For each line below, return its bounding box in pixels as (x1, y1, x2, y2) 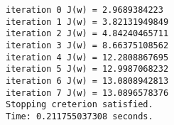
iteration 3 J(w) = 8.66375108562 (6, 40, 169, 50)
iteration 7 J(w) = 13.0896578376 (6, 87, 169, 98)
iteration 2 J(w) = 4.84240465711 (6, 28, 169, 39)
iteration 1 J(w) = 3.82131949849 (6, 16, 169, 27)
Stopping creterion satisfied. (6, 99, 153, 110)
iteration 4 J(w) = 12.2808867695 (6, 52, 169, 62)
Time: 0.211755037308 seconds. (6, 111, 153, 121)
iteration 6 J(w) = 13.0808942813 (6, 75, 169, 86)
